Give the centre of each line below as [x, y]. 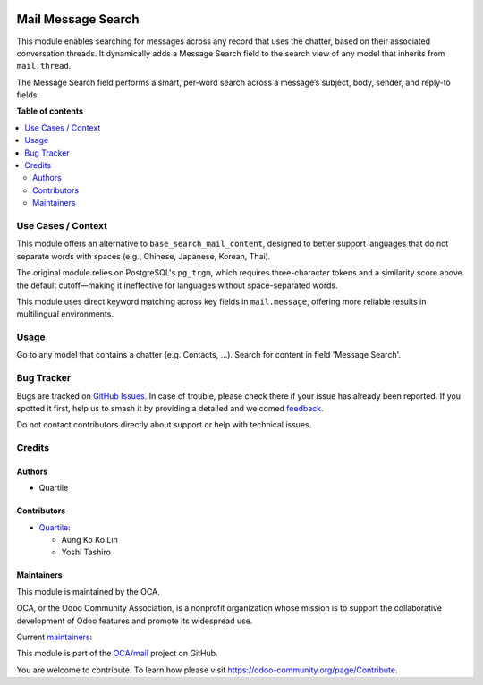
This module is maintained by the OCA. [88, 591]
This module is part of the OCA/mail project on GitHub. [117, 654]
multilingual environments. [65, 314]
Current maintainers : [55, 637]
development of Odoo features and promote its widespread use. [135, 621]
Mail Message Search [78, 19]
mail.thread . [44, 66]
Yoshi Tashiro [86, 552]
